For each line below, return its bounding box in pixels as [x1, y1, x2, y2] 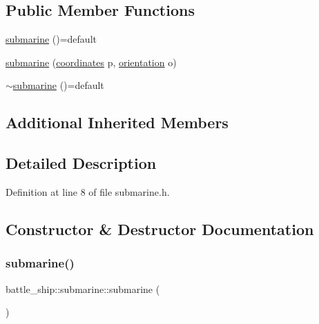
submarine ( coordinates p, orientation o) [6, 54, 177, 69]
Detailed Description [6, 152, 157, 174]
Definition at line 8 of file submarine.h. [6, 184, 170, 199]
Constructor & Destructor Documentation [6, 218, 314, 239]
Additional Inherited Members [6, 112, 229, 133]
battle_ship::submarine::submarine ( [6, 281, 160, 296]
